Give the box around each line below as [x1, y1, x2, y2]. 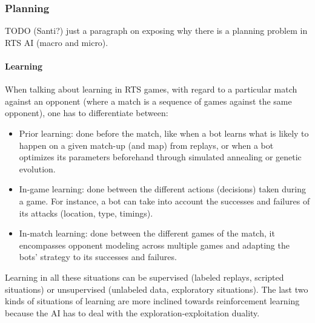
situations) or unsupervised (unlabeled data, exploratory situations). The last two [5, 282, 308, 295]
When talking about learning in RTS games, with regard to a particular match [5, 83, 297, 96]
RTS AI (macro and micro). [5, 36, 108, 48]
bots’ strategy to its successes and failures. [19, 250, 177, 263]
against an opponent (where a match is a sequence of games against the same [5, 94, 292, 107]
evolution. [19, 162, 56, 175]
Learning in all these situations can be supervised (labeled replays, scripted [5, 270, 284, 283]
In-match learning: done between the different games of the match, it [19, 227, 275, 240]
